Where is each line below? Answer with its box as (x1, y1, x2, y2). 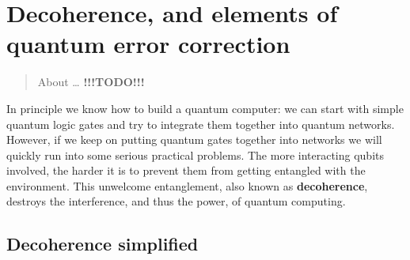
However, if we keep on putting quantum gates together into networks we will (6, 131, 382, 148)
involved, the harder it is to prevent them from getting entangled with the (6, 162, 366, 179)
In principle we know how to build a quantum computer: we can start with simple (6, 100, 404, 116)
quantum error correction (6, 28, 290, 60)
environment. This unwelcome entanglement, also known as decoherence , (6, 177, 368, 194)
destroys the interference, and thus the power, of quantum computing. (6, 193, 346, 209)
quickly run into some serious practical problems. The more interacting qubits (6, 146, 385, 163)
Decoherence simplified (6, 232, 199, 256)
